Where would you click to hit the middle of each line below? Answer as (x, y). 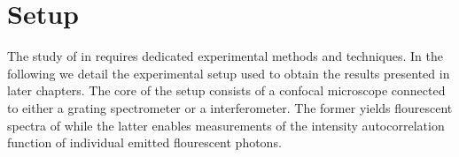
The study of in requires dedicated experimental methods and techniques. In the (225, 56)
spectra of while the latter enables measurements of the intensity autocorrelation (226, 125)
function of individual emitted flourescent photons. (144, 142)
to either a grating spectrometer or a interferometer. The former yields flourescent (230, 107)
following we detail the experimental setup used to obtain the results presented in (229, 73)
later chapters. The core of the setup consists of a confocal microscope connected (226, 90)
